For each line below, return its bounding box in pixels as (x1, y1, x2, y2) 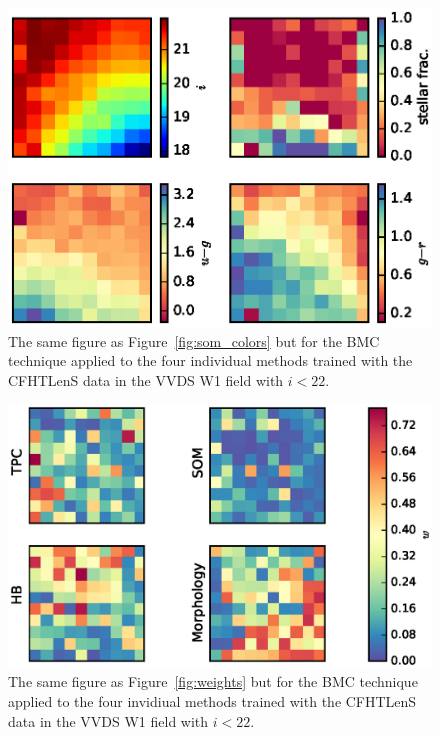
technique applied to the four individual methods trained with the (8, 350, 413, 371)
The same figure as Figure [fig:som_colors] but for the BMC (8, 330, 380, 351)
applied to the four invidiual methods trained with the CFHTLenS (8, 691, 417, 711)
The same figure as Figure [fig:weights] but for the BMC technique (8, 671, 418, 692)
